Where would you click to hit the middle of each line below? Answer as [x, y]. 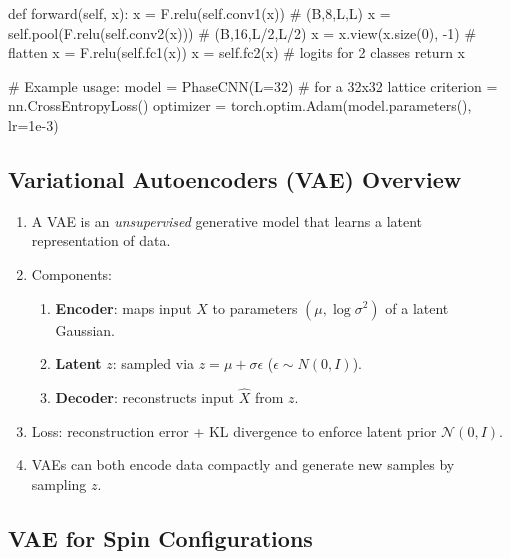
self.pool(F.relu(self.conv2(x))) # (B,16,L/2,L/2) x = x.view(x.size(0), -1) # [242, 32]
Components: [71, 273]
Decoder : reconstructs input [144, 396]
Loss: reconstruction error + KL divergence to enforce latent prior [234, 430]
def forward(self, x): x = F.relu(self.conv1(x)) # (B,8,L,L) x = [199, 13]
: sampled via [153, 363]
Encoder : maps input [123, 307]
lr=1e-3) [33, 124]
